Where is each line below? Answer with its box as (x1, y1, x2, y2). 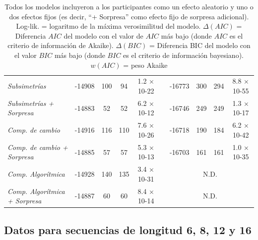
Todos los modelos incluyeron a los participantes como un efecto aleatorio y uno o (4, 1, 254, 11)
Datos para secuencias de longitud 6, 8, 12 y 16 (4, 222, 252, 237)
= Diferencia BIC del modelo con (149, 40, 251, 50)
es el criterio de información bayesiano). (123, 49, 244, 60)
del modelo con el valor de (64, 30, 143, 41)
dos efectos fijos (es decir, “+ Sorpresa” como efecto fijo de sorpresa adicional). (9, 11, 249, 21)
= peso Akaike (123, 59, 168, 70)
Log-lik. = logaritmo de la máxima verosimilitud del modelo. (16, 21, 201, 31)
